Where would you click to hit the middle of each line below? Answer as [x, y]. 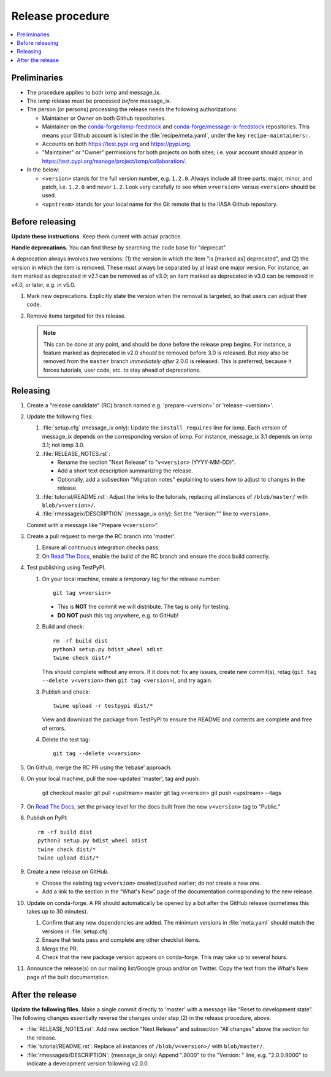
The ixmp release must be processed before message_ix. [99, 101]
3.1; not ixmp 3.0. [63, 445]
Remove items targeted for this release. [76, 316]
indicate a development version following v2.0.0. [88, 1063]
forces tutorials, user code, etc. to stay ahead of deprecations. [122, 370]
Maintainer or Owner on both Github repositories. [104, 118]
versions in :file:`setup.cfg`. [77, 931]
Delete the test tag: [66, 740]
